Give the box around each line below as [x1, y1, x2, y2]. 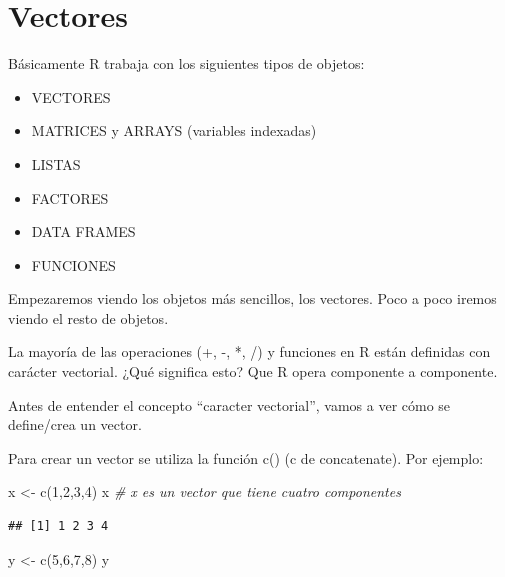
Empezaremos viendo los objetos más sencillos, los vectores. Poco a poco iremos [8, 288, 497, 309]
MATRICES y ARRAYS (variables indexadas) [31, 120, 317, 141]
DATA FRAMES [31, 221, 136, 242]
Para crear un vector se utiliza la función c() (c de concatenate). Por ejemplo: [8, 447, 484, 468]
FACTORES [31, 187, 109, 208]
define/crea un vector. [8, 414, 142, 435]
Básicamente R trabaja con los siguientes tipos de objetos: [8, 53, 365, 74]
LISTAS [31, 153, 81, 174]
